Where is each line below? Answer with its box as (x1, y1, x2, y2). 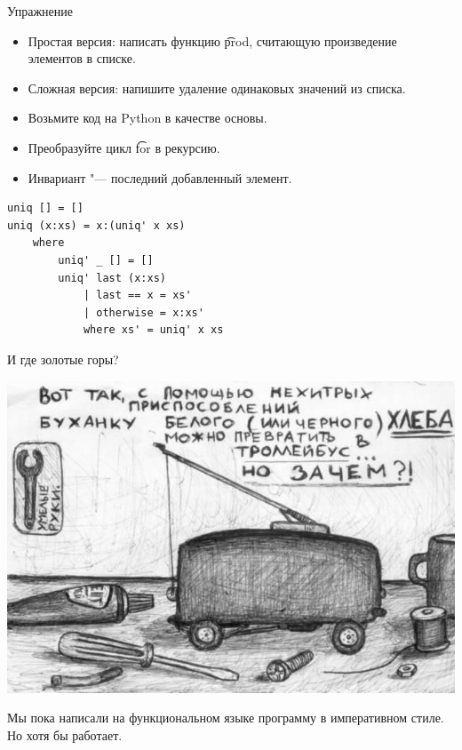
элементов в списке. (28, 49, 136, 68)
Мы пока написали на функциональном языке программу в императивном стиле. (7, 708, 444, 727)
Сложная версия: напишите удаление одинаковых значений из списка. (28, 78, 406, 97)
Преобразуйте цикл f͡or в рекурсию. (28, 138, 220, 156)
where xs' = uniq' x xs (83, 323, 224, 337)
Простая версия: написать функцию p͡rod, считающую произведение (28, 31, 397, 50)
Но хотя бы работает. (7, 725, 123, 744)
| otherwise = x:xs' (83, 306, 204, 319)
